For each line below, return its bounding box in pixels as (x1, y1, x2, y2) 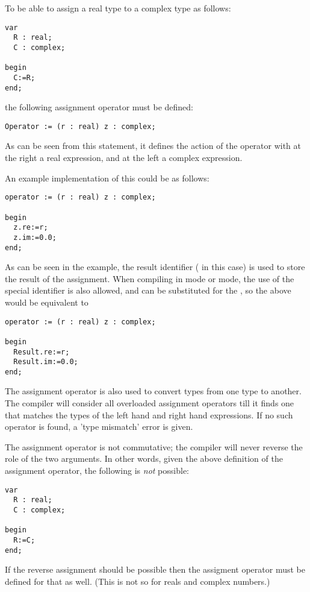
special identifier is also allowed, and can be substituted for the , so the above (5, 284, 291, 297)
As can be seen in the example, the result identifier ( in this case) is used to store (5, 260, 305, 273)
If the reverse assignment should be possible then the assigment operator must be (5, 563, 305, 576)
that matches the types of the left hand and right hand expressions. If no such (5, 408, 293, 421)
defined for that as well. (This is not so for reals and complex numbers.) (5, 575, 270, 587)
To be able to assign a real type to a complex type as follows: (5, 2, 231, 14)
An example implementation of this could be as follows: (5, 171, 209, 184)
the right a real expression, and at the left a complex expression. (5, 151, 243, 164)
